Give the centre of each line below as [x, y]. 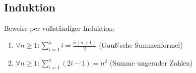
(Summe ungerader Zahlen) [151, 62]
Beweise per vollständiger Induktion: [60, 28]
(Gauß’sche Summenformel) [141, 45]
